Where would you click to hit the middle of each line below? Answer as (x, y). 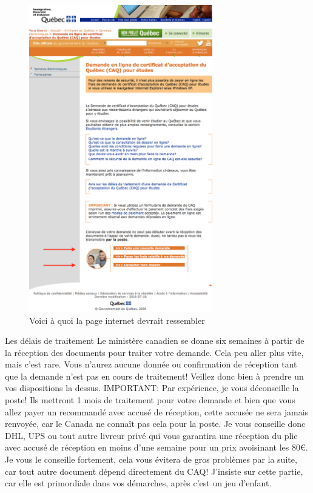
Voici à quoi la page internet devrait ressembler (117, 320)
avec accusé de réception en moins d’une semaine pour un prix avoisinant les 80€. (156, 447)
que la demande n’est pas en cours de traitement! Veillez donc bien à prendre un (154, 376)
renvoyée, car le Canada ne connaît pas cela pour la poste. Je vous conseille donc (155, 424)
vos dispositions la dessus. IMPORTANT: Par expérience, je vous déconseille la (152, 388)
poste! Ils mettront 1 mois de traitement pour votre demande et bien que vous (150, 400)
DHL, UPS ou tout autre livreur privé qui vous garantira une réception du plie (151, 435)
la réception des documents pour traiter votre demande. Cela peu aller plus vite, (154, 352)
